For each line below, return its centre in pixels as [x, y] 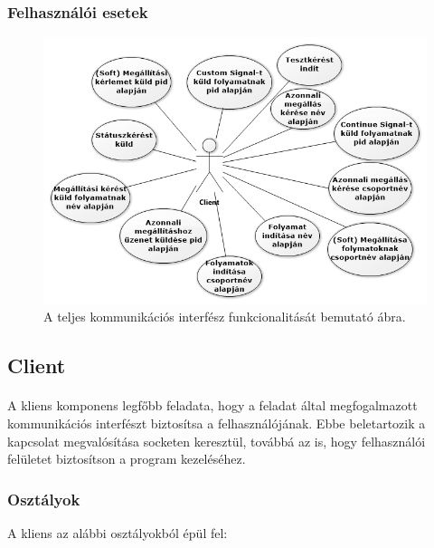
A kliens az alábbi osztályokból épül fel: [118, 532]
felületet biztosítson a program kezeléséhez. [127, 459]
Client [37, 365]
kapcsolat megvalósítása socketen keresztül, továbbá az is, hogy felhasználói [217, 441]
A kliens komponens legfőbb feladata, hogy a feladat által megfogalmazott [212, 405]
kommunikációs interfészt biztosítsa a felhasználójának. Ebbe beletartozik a [217, 423]
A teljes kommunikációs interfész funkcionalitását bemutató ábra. [225, 317]
